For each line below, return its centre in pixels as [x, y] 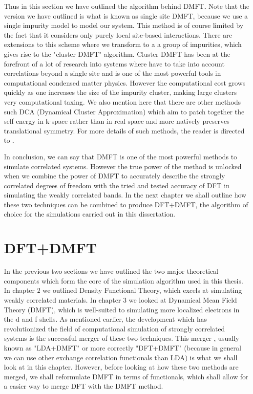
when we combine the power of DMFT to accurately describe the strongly [115, 176]
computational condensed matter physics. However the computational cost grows [125, 82]
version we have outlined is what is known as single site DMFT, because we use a [126, 15]
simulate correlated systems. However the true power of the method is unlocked [123, 166]
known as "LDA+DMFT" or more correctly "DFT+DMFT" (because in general [123, 347]
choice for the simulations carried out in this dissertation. [90, 214]
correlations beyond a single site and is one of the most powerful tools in [113, 73]
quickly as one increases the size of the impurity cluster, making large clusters [120, 92]
